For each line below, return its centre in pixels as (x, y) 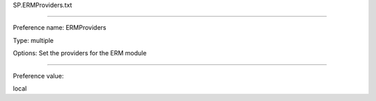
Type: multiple (33, 40)
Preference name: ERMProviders (60, 28)
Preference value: (38, 75)
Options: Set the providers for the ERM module (80, 53)
